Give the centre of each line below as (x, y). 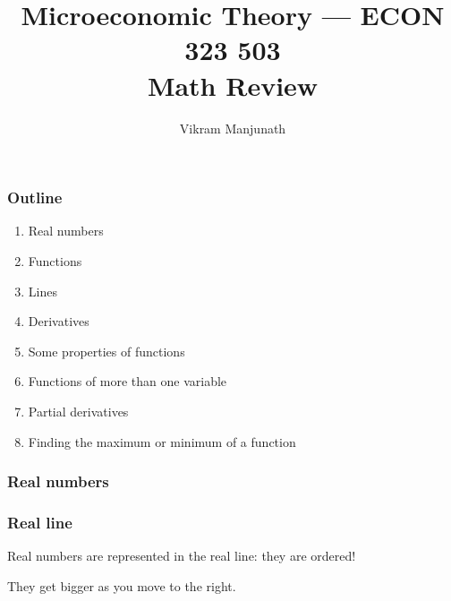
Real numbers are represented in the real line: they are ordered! (182, 556)
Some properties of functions (106, 351)
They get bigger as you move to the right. (122, 585)
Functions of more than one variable (128, 381)
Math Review (233, 85)
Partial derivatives (78, 411)
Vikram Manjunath (233, 128)
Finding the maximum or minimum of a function (162, 441)
